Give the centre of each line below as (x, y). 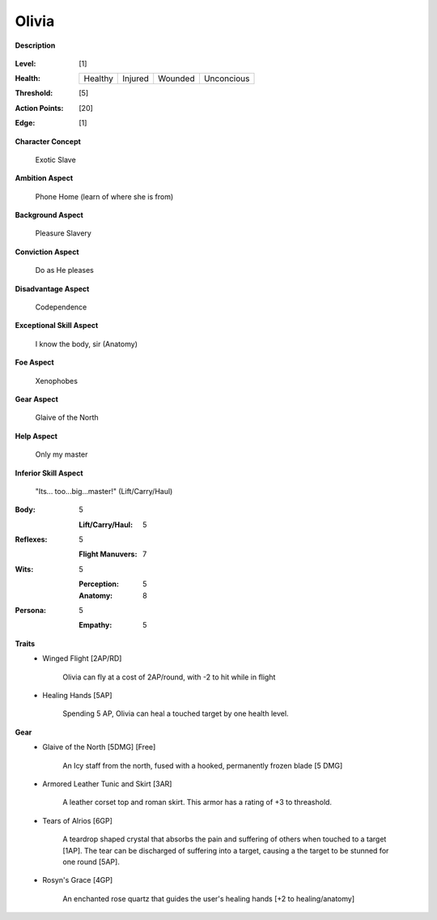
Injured (136, 79)
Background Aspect (49, 215)
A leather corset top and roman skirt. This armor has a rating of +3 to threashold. (197, 803)
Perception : (99, 584)
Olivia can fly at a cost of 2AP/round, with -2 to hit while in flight (169, 677)
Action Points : (39, 108)
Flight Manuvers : (108, 554)
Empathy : (95, 625)
